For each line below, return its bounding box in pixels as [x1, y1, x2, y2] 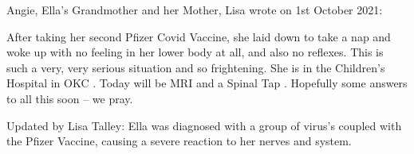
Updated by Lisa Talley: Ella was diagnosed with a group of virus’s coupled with [6, 117, 402, 133]
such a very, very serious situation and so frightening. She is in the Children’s [6, 59, 385, 75]
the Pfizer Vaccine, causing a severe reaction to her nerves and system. [6, 133, 352, 149]
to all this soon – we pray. [6, 90, 133, 106]
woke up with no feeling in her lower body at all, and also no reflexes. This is [6, 44, 384, 60]
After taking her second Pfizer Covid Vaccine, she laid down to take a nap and [6, 28, 391, 44]
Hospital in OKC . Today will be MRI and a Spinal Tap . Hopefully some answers [6, 75, 408, 91]
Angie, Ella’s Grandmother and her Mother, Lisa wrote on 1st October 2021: [6, 2, 383, 17]
